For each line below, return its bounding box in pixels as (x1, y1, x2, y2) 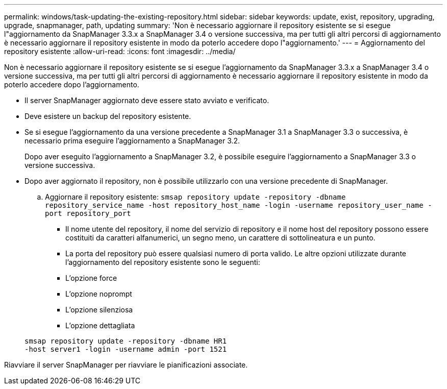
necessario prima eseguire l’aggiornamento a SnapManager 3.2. (24, 136, 240, 145)
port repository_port (45, 209, 131, 217)
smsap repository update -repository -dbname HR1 (24, 337, 227, 345)
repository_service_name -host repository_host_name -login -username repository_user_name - (45, 201, 432, 209)
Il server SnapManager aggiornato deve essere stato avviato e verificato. (24, 96, 269, 105)
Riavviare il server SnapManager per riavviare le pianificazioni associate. (4, 360, 248, 369)
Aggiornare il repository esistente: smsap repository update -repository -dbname (45, 192, 346, 201)
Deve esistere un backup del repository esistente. (24, 112, 191, 120)
